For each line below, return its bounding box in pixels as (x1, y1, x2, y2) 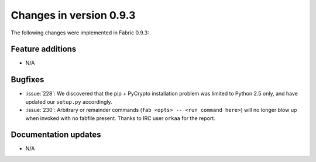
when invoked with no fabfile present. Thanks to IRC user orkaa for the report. (25, 114, 216, 122)
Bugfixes (11, 75, 44, 84)
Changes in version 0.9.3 (11, 9, 136, 22)
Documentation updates (11, 130, 102, 140)
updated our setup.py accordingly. (25, 98, 112, 105)
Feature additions (11, 44, 77, 54)
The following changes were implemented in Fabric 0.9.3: (11, 29, 149, 36)
